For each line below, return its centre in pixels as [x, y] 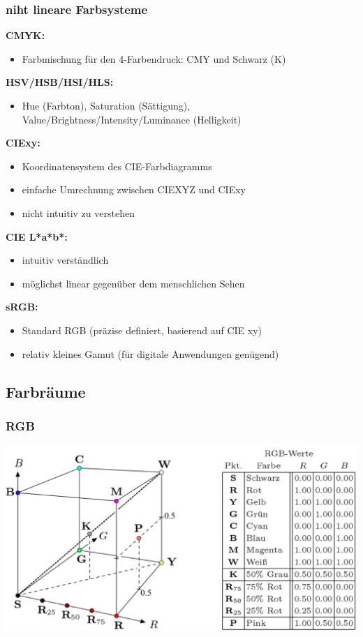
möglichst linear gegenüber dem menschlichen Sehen [133, 283]
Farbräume [46, 391]
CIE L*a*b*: [37, 236]
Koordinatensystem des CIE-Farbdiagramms [117, 166]
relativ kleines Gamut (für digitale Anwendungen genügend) [150, 353]
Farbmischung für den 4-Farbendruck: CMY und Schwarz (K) [154, 58]
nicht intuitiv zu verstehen [78, 212]
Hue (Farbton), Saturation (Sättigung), [106, 105]
